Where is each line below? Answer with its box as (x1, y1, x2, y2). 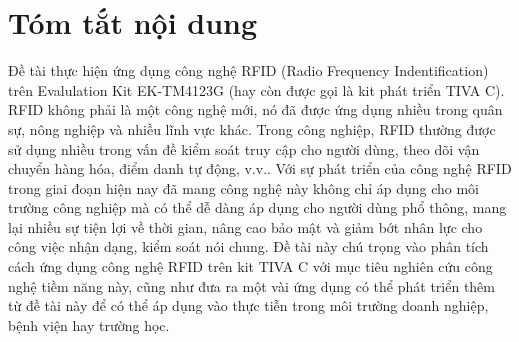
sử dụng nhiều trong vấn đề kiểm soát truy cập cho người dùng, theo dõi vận (8, 138, 480, 159)
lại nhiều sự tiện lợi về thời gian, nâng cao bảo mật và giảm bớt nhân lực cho (8, 216, 483, 237)
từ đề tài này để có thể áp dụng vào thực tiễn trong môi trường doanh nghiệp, (8, 295, 489, 316)
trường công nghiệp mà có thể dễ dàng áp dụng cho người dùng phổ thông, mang (8, 197, 507, 218)
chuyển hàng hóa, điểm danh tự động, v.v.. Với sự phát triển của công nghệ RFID (8, 158, 512, 179)
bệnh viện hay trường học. (8, 314, 170, 335)
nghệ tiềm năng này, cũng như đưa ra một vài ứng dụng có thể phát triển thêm (8, 275, 496, 296)
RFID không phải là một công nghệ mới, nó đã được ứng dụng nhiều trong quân (8, 99, 503, 120)
